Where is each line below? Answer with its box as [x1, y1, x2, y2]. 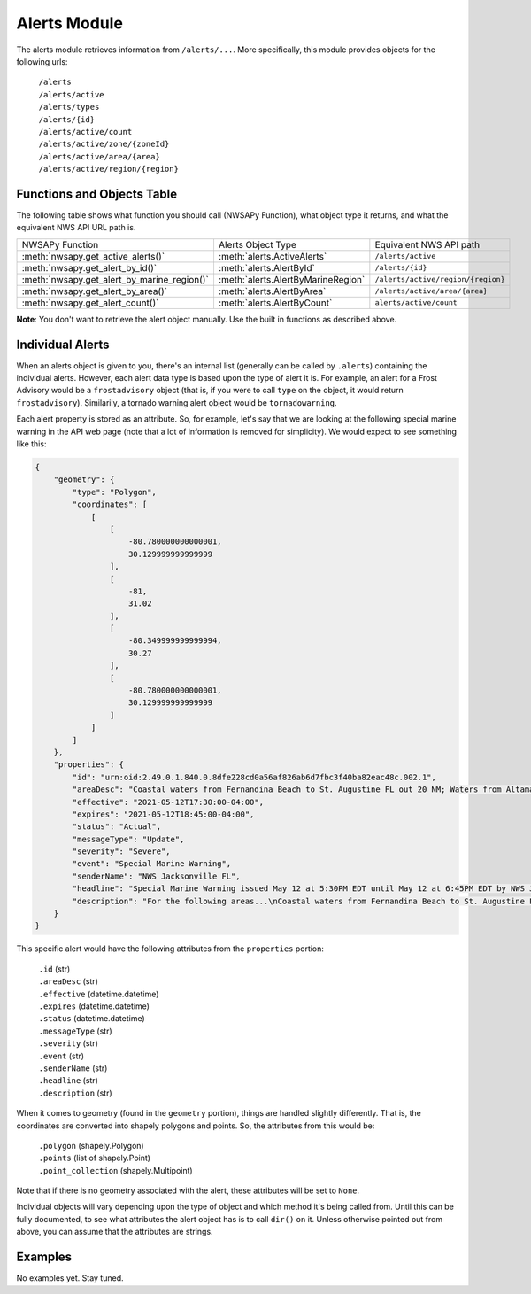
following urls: [16, 56, 68, 66]
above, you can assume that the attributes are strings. [16, 1227, 213, 1237]
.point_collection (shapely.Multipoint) [38, 1165, 194, 1175]
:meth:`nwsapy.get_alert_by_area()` [21, 284, 168, 297]
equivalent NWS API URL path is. [16, 222, 136, 233]
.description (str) [38, 1088, 112, 1098]
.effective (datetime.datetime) [38, 988, 159, 999]
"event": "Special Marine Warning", [72, 859, 232, 869]
